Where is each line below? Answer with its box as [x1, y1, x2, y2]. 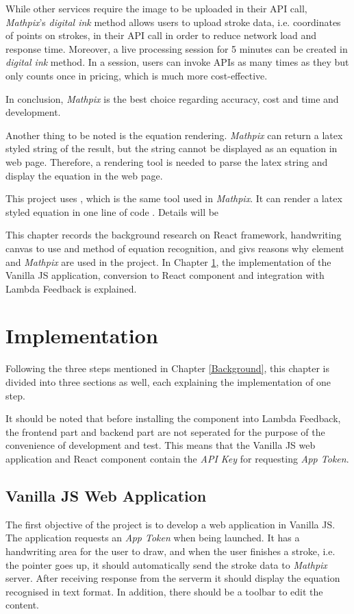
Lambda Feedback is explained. [5, 281, 137, 295]
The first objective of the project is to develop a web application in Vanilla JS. [5, 517, 336, 531]
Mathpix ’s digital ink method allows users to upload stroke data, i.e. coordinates [5, 14, 341, 29]
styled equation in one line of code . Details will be [5, 204, 219, 219]
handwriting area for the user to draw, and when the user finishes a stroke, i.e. [5, 543, 336, 558]
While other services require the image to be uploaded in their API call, [5, 1, 307, 15]
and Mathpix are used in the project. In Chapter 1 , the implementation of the [5, 254, 331, 269]
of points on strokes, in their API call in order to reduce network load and [5, 28, 317, 42]
